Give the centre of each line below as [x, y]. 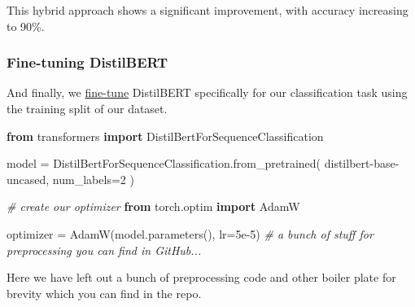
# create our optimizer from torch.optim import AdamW [153, 206]
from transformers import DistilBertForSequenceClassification [165, 136]
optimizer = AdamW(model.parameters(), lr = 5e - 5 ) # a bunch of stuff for [190, 233]
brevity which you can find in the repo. [104, 293]
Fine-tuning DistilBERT [87, 62]
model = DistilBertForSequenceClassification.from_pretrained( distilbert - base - [203, 163]
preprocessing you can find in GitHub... [104, 250]
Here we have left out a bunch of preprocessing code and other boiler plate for [201, 277]
